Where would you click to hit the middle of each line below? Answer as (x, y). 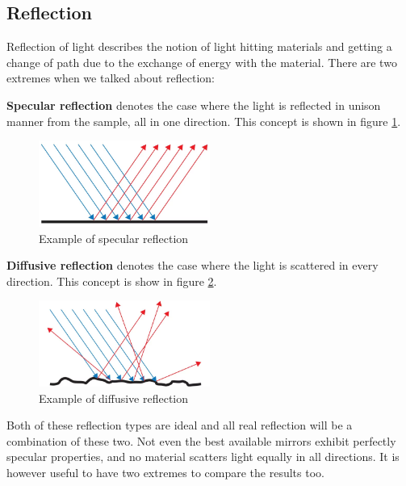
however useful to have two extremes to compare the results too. (165, 473)
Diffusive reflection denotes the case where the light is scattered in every (193, 265)
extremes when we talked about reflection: (111, 78)
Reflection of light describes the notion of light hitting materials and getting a (199, 46)
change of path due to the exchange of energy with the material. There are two (202, 62)
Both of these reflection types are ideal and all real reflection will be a (180, 425)
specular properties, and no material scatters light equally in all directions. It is (203, 457)
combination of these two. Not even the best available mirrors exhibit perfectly (201, 440)
